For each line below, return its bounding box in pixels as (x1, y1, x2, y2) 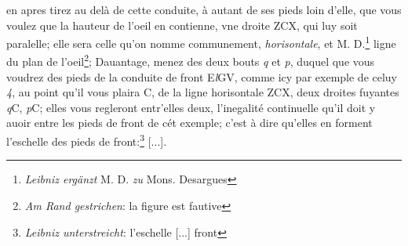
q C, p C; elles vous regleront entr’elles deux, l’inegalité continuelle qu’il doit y (6, 99, 376, 115)
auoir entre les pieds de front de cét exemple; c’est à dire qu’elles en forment (6, 114, 373, 131)
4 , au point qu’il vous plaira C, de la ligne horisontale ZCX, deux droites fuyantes (6, 84, 399, 100)
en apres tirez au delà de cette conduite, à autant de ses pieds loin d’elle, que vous (6, 2, 402, 17)
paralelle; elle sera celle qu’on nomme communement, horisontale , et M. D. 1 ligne (6, 33, 396, 51)
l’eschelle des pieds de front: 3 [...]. (6, 131, 167, 149)
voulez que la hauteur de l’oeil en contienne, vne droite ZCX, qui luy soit (6, 16, 358, 33)
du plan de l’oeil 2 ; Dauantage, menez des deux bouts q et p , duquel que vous (6, 51, 375, 70)
